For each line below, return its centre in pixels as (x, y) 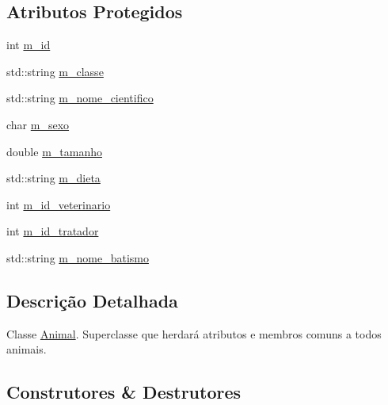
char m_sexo (38, 124)
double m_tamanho (54, 151)
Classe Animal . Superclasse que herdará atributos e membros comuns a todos (194, 333)
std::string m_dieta (53, 178)
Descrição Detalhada (92, 300)
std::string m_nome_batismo (78, 257)
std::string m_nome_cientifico (80, 98)
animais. (27, 349)
